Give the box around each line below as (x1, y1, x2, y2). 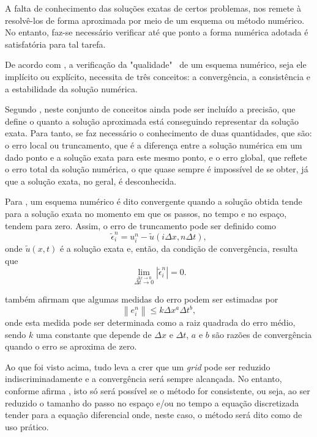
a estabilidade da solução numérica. (5, 82, 138, 95)
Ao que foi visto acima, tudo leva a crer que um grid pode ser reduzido (5, 360, 270, 373)
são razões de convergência (212, 328, 312, 340)
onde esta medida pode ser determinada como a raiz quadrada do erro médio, (5, 316, 296, 329)
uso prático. (5, 420, 49, 433)
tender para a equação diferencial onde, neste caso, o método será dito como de (5, 408, 302, 421)
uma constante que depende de (35, 328, 152, 340)
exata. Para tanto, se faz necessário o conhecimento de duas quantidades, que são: (5, 127, 312, 139)
